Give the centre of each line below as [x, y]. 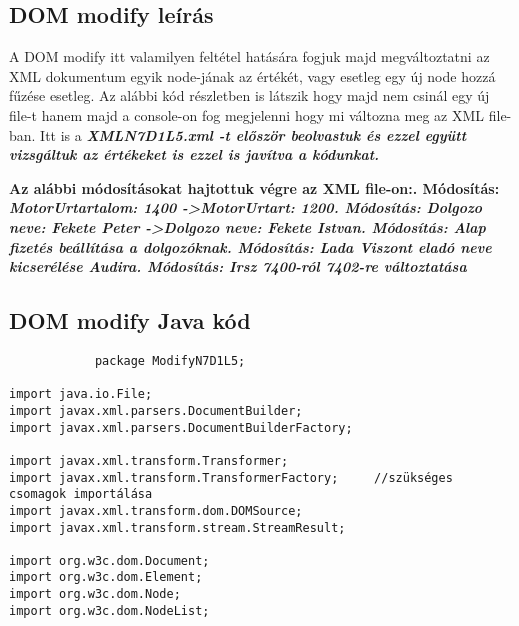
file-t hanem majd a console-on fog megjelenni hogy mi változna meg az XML [247, 114]
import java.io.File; [81, 394]
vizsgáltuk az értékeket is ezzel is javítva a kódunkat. [194, 154]
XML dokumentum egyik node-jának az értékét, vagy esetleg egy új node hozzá [252, 75]
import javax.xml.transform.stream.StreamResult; [177, 527]
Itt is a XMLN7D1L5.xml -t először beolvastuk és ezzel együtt [253, 134]
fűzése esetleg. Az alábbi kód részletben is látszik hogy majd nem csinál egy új [249, 95]
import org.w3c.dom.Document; [109, 560]
